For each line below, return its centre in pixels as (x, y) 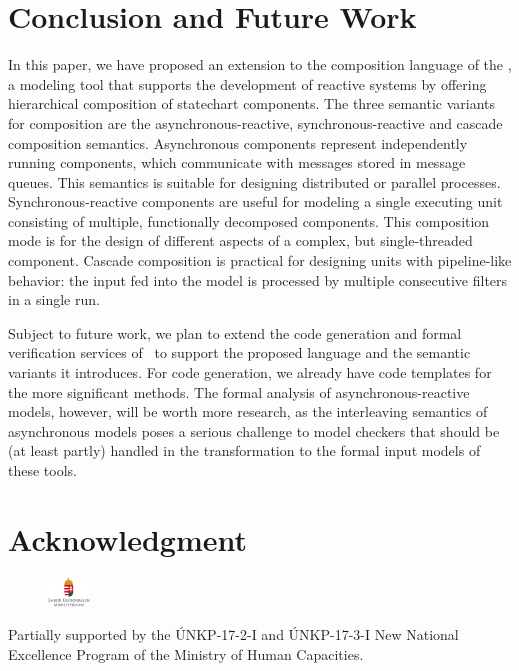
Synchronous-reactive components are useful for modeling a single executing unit (255, 201)
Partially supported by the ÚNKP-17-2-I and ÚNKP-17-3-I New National (233, 634)
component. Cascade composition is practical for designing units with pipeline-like (260, 260)
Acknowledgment (127, 538)
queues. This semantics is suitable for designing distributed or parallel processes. (254, 181)
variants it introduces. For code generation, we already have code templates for (250, 372)
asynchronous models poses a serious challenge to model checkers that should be (254, 430)
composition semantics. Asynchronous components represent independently (238, 142)
